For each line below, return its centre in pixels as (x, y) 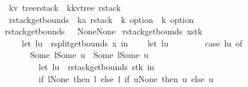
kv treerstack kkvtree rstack (65, 7)
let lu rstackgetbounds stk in (96, 66)
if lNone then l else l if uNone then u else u (126, 78)
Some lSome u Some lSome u (89, 55)
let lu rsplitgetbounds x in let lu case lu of (132, 43)
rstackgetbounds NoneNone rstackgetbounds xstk (104, 31)
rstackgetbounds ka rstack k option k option (101, 19)
